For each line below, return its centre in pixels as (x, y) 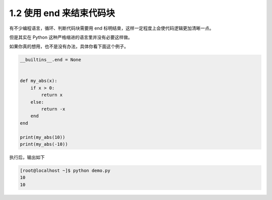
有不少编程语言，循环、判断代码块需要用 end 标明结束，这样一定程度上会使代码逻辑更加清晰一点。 (112, 28)
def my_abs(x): (39, 81)
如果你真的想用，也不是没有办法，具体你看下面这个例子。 (69, 46)
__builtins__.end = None (51, 60)
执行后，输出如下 (27, 157)
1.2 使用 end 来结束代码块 (62, 13)
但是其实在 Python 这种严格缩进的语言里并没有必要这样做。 (71, 37)
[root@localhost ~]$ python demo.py (65, 170)
